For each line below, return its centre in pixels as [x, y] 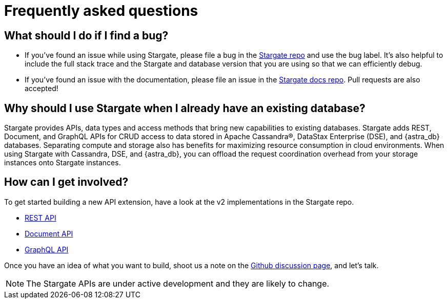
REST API [40, 218]
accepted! [42, 89]
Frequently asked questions [101, 11]
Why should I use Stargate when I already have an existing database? [185, 108]
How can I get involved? [66, 182]
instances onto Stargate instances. [63, 163]
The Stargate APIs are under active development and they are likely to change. [178, 283]
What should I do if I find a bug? [86, 35]
